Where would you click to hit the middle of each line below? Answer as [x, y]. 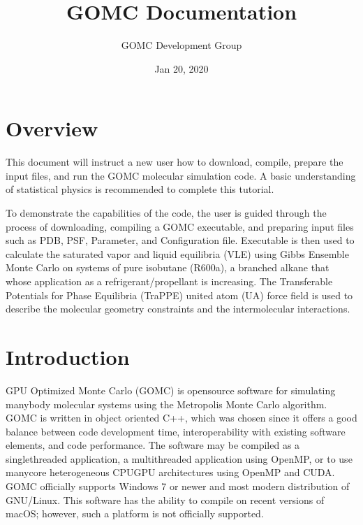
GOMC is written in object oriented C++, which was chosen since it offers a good [181, 418]
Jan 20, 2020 [181, 68]
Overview [52, 128]
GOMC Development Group [181, 45]
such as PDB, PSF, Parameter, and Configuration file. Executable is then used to [180, 240]
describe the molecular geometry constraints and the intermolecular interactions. [178, 309]
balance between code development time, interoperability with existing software [176, 431]
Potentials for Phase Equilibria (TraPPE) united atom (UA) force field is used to [179, 295]
